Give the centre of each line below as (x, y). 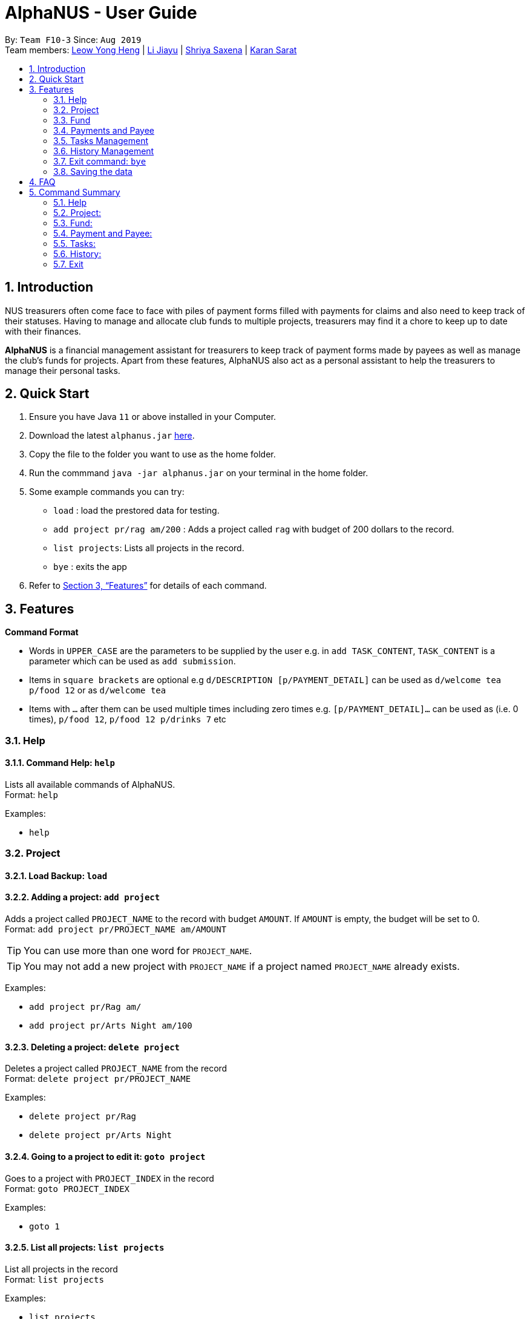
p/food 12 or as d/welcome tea (98, 690)
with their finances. (43, 331)
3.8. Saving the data (93, 171)
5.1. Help (70, 202)
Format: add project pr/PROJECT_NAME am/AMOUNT (116, 929)
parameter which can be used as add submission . (132, 661)
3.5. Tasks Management (101, 140)
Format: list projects (54, 1279)
